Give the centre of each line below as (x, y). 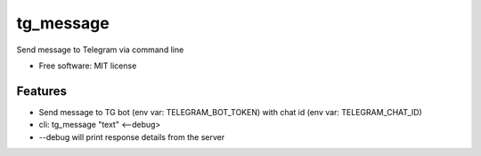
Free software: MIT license (88, 66)
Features (41, 91)
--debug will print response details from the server (132, 136)
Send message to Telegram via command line (100, 50)
